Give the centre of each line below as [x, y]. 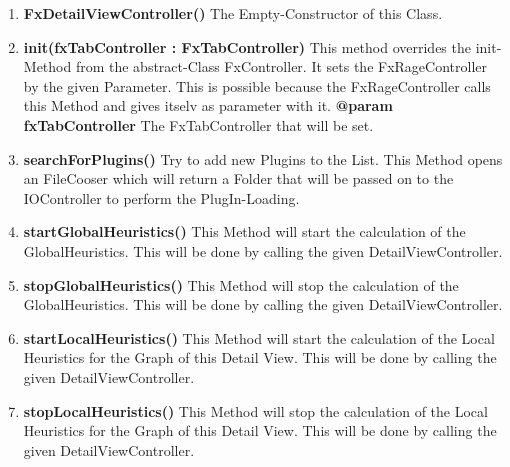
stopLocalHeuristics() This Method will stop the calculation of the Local [255, 410]
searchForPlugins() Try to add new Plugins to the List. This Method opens [263, 158]
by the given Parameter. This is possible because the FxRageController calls [257, 85]
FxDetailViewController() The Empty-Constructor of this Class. [233, 13]
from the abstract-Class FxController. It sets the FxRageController [281, 66]
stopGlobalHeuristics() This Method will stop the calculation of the [241, 284]
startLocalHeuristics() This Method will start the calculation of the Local [259, 337]
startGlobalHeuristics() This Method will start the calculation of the [244, 231]
